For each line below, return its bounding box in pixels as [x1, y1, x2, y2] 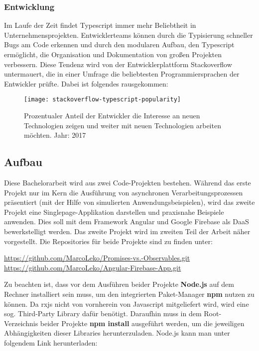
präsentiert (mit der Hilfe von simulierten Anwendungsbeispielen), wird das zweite [4, 197, 255, 207]
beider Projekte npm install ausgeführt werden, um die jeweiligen [40, 318, 245, 328]
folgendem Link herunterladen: [4, 337, 98, 348]
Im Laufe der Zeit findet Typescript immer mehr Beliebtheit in [4, 20, 196, 30]
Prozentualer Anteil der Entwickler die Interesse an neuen [24, 110, 200, 121]
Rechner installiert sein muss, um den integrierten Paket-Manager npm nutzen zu [4, 288, 255, 299]
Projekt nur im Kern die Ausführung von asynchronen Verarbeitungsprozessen [4, 187, 243, 197]
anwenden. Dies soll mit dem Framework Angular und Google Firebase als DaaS [4, 216, 249, 227]
